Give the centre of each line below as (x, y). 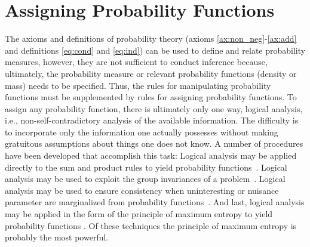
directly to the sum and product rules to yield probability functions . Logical (146, 167)
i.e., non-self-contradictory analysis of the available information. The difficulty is (152, 120)
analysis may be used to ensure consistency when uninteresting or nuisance (142, 190)
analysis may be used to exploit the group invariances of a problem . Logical (145, 179)
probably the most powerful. (57, 237)
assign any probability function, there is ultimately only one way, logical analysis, (154, 108)
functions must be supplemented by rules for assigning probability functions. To (151, 97)
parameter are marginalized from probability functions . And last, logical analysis (155, 202)
